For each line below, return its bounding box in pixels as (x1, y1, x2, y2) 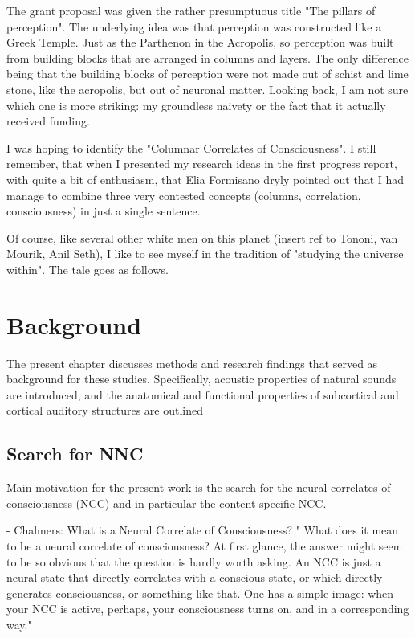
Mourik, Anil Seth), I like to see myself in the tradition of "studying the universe (6, 245, 404, 262)
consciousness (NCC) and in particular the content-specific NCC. (6, 494, 327, 511)
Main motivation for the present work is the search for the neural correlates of (6, 479, 391, 496)
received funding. (6, 112, 90, 129)
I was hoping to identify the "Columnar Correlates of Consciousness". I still (6, 139, 376, 156)
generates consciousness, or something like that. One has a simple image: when (6, 584, 394, 601)
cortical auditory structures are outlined (6, 402, 203, 419)
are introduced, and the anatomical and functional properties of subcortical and (6, 386, 399, 403)
